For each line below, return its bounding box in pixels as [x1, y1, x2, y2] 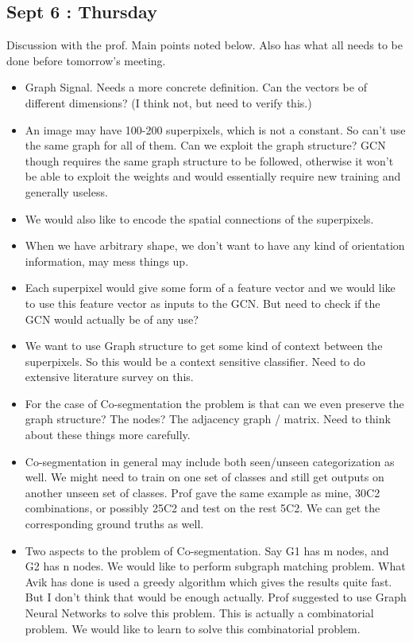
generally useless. [25, 183, 108, 200]
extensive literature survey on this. [25, 368, 194, 385]
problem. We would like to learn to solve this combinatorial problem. [25, 620, 361, 636]
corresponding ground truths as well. [25, 516, 204, 532]
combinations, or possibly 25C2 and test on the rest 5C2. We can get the [25, 500, 380, 516]
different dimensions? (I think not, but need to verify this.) [25, 94, 312, 111]
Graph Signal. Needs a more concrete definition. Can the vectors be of [25, 79, 367, 95]
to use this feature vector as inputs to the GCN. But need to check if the [25, 294, 380, 311]
